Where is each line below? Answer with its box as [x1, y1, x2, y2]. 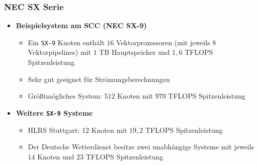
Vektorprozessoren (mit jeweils [116, 37, 210, 47]
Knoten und [37, 151, 74, 161]
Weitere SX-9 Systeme [16, 107, 93, 118]
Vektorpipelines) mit [28, 47, 91, 57]
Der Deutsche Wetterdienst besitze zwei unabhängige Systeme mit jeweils [28, 141, 254, 152]
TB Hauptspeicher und [99, 47, 170, 57]
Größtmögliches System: [28, 91, 102, 101]
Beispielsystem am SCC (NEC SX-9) [16, 20, 147, 31]
